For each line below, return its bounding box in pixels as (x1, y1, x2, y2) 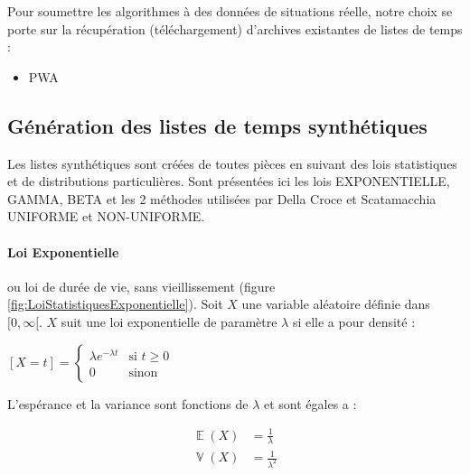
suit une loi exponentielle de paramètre (61, 312, 277, 331)
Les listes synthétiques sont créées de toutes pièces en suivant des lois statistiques (7, 154, 457, 172)
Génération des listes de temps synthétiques (7, 111, 428, 139)
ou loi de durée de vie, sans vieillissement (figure (7, 276, 276, 295)
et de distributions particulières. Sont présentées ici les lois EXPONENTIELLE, (7, 172, 450, 191)
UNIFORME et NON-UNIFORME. (7, 207, 205, 226)
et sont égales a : (263, 394, 357, 413)
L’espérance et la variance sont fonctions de (7, 394, 249, 413)
